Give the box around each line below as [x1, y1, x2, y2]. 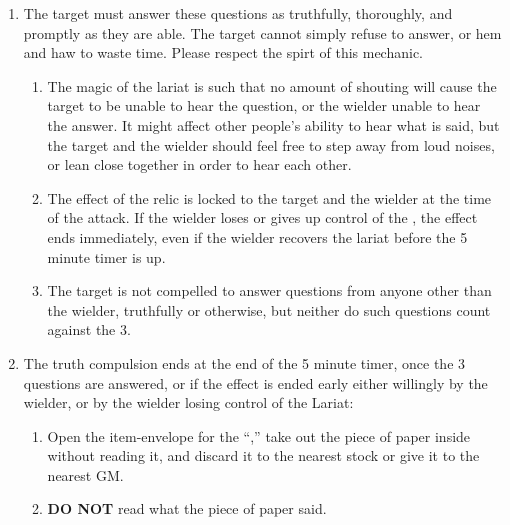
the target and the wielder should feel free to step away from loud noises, [47, 134, 495, 155]
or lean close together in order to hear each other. [47, 154, 352, 175]
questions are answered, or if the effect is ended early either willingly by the [23, 372, 488, 393]
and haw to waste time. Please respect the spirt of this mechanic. [23, 42, 424, 63]
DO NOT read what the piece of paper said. [47, 498, 327, 519]
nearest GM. [47, 464, 124, 485]
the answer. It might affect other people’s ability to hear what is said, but [47, 114, 500, 135]
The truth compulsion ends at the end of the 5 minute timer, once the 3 [23, 352, 466, 373]
